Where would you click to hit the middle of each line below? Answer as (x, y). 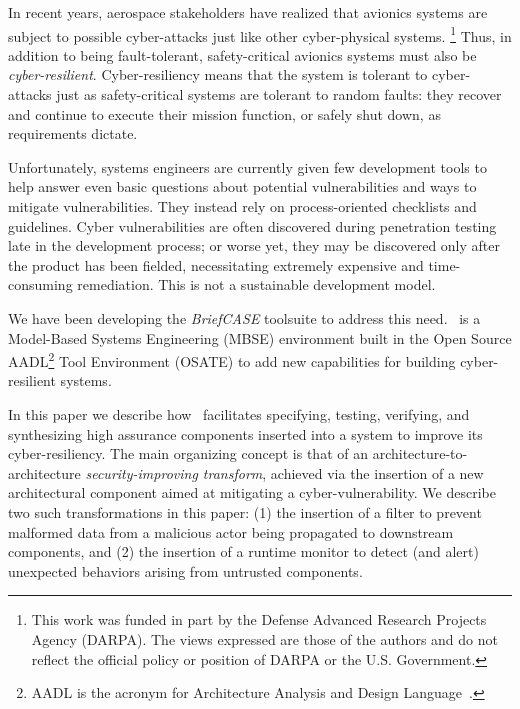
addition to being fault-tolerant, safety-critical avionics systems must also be (242, 54)
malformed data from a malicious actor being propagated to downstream (231, 531)
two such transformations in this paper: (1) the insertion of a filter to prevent (245, 511)
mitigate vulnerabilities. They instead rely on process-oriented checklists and (242, 206)
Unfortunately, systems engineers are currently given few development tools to (247, 166)
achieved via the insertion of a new (377, 472)
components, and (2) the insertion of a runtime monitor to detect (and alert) (243, 551)
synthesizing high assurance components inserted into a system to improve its (245, 433)
